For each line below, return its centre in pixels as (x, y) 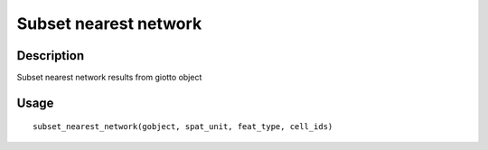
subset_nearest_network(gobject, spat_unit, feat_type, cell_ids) (183, 127)
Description (51, 56)
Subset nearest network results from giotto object (109, 78)
